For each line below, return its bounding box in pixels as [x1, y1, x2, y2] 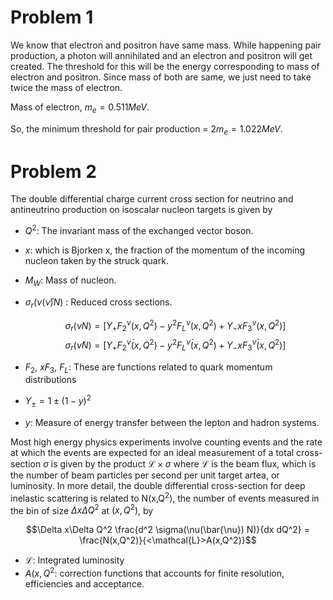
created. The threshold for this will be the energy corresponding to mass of [10, 60, 320, 72]
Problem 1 [10, 6, 94, 29]
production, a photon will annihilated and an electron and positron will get [10, 49, 313, 61]
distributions [24, 374, 77, 386]
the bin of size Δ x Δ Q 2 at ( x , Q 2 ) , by [10, 502, 154, 516]
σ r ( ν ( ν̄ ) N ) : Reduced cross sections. [24, 296, 173, 310]
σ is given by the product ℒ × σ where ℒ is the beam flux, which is [43, 457, 317, 470]
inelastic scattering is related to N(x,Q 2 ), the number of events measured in [10, 490, 320, 504]
